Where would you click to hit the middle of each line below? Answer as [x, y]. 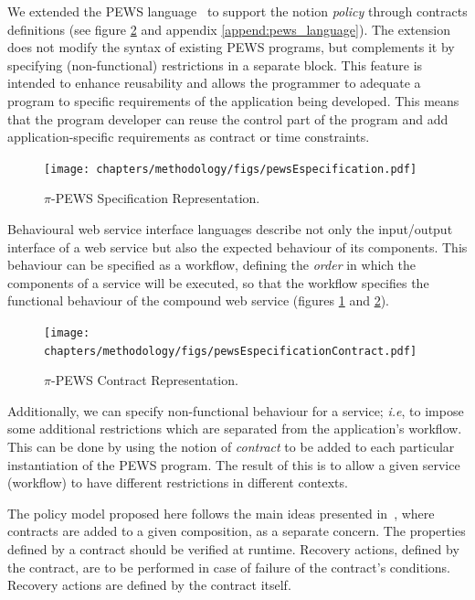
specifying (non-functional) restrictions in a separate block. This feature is [215, 64]
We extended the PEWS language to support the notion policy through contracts [237, 11]
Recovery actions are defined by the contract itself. [149, 585]
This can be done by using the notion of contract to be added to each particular [231, 447]
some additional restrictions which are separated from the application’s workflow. [235, 429]
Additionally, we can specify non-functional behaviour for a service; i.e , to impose [236, 410]
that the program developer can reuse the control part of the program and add [228, 118]
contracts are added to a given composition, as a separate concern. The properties [237, 531]
